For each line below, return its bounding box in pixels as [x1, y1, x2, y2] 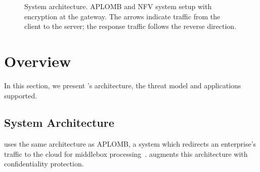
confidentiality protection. [4, 158, 84, 169]
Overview [4, 50, 71, 71]
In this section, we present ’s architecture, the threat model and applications [4, 80, 241, 90]
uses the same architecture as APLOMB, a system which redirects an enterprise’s [4, 139, 256, 149]
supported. [4, 90, 37, 100]
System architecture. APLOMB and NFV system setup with [24, 1, 212, 11]
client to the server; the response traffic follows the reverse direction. [24, 21, 237, 31]
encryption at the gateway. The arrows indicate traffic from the [24, 11, 221, 21]
